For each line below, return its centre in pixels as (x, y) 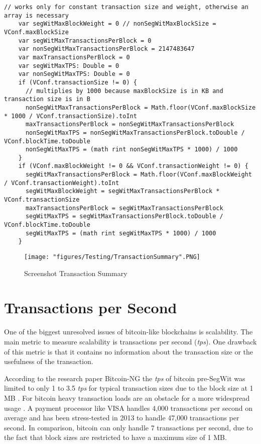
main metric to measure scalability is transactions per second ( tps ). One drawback (130, 341)
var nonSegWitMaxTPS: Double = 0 (74, 74)
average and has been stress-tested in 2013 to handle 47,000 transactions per (122, 418)
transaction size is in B (47, 99)
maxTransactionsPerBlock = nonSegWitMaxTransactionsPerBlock (130, 124)
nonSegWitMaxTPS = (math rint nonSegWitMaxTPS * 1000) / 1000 (132, 150)
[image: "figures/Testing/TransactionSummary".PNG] (112, 257)
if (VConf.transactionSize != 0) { (78, 82)
